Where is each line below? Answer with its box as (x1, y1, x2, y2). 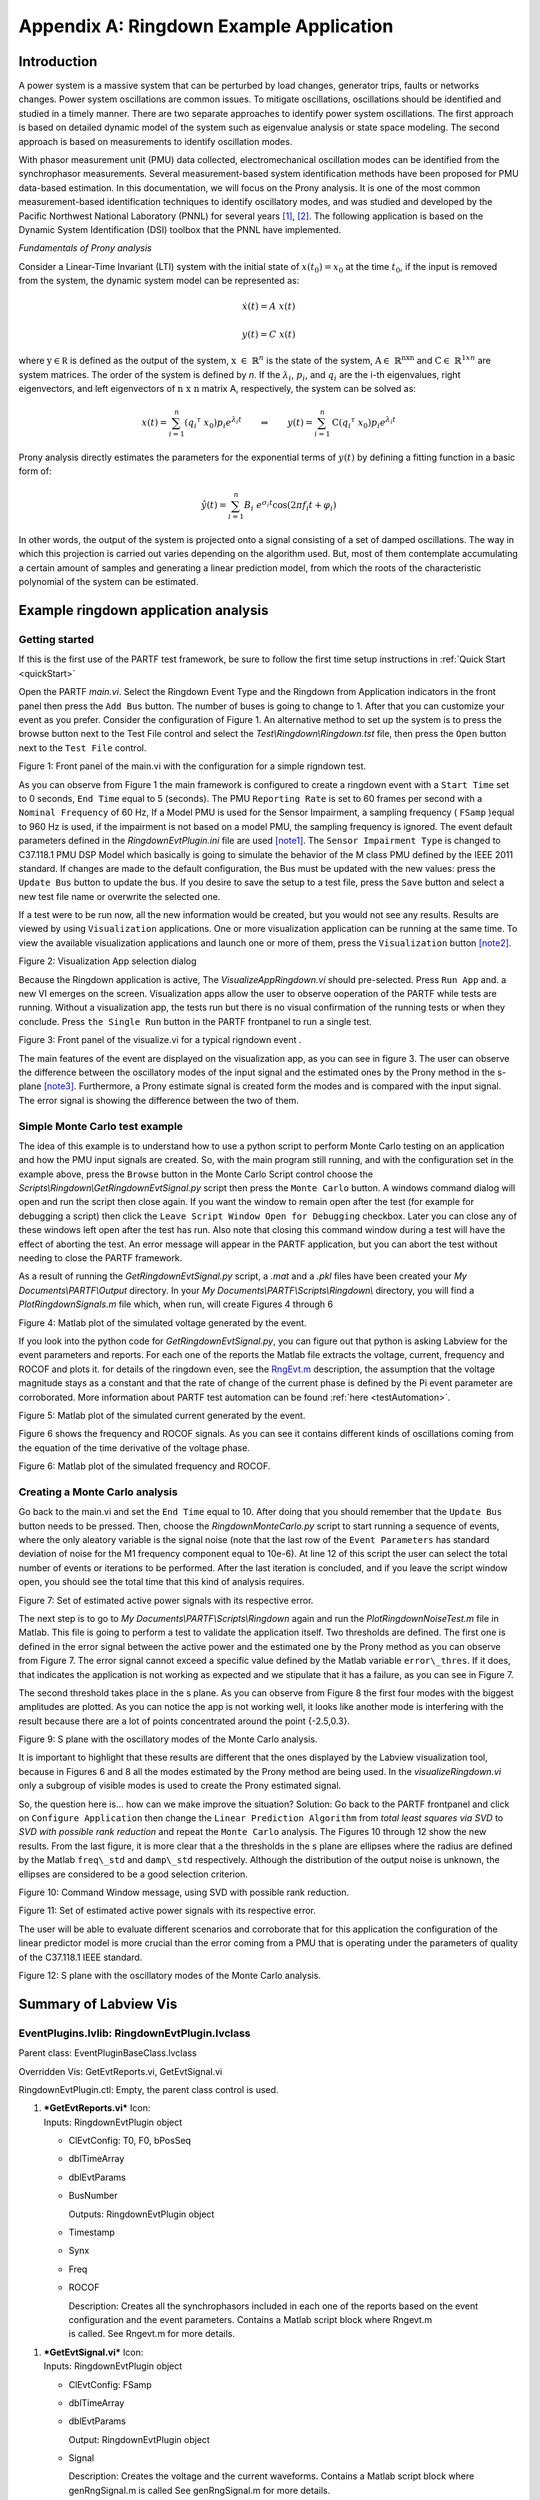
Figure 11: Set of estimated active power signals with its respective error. (18, 1905, 317, 1917)
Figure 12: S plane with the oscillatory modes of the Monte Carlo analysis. (18, 1969, 322, 1981)
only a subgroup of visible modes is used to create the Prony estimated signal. (18, 1780, 342, 1792)
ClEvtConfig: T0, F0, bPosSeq (68, 2135, 192, 2147)
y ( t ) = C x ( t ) (241, 328, 296, 340)
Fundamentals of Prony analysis (18, 242, 152, 254)
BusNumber (68, 2190, 118, 2202)
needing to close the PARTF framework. (18, 1252, 183, 1264)
